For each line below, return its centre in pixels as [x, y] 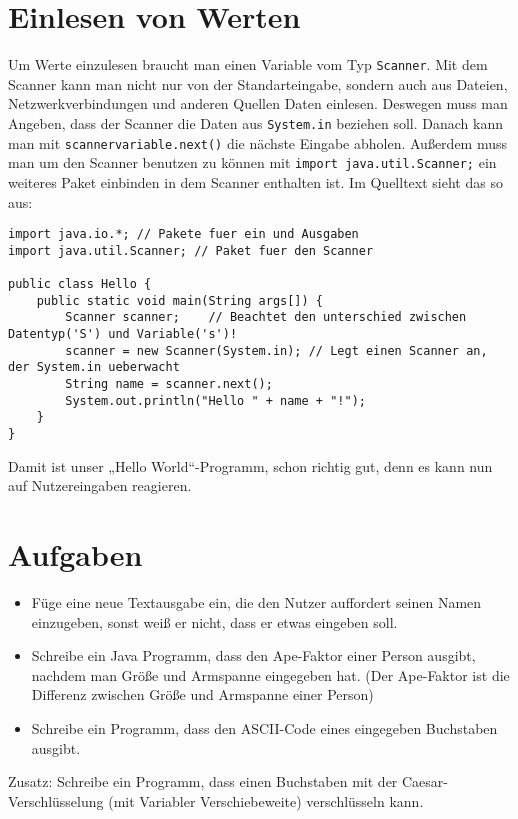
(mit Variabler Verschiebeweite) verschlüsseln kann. [266, 800]
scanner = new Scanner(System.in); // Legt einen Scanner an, [276, 350]
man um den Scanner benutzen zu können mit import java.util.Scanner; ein [252, 162]
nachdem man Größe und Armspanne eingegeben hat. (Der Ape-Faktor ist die [270, 674]
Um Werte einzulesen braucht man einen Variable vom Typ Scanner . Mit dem [248, 64]
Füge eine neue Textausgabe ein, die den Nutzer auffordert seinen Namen [256, 601]
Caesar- [425, 781]
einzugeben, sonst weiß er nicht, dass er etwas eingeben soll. [214, 621]
